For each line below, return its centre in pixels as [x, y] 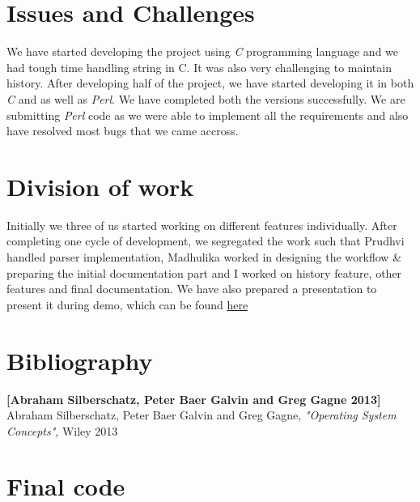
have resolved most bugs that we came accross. [123, 131]
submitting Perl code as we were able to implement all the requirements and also [208, 115]
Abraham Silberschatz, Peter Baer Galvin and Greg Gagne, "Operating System [202, 415]
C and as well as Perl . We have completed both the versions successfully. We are [206, 98]
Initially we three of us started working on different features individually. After [202, 225]
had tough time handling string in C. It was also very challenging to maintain [199, 67]
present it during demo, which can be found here [127, 304]
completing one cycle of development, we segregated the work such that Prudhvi [206, 241]
